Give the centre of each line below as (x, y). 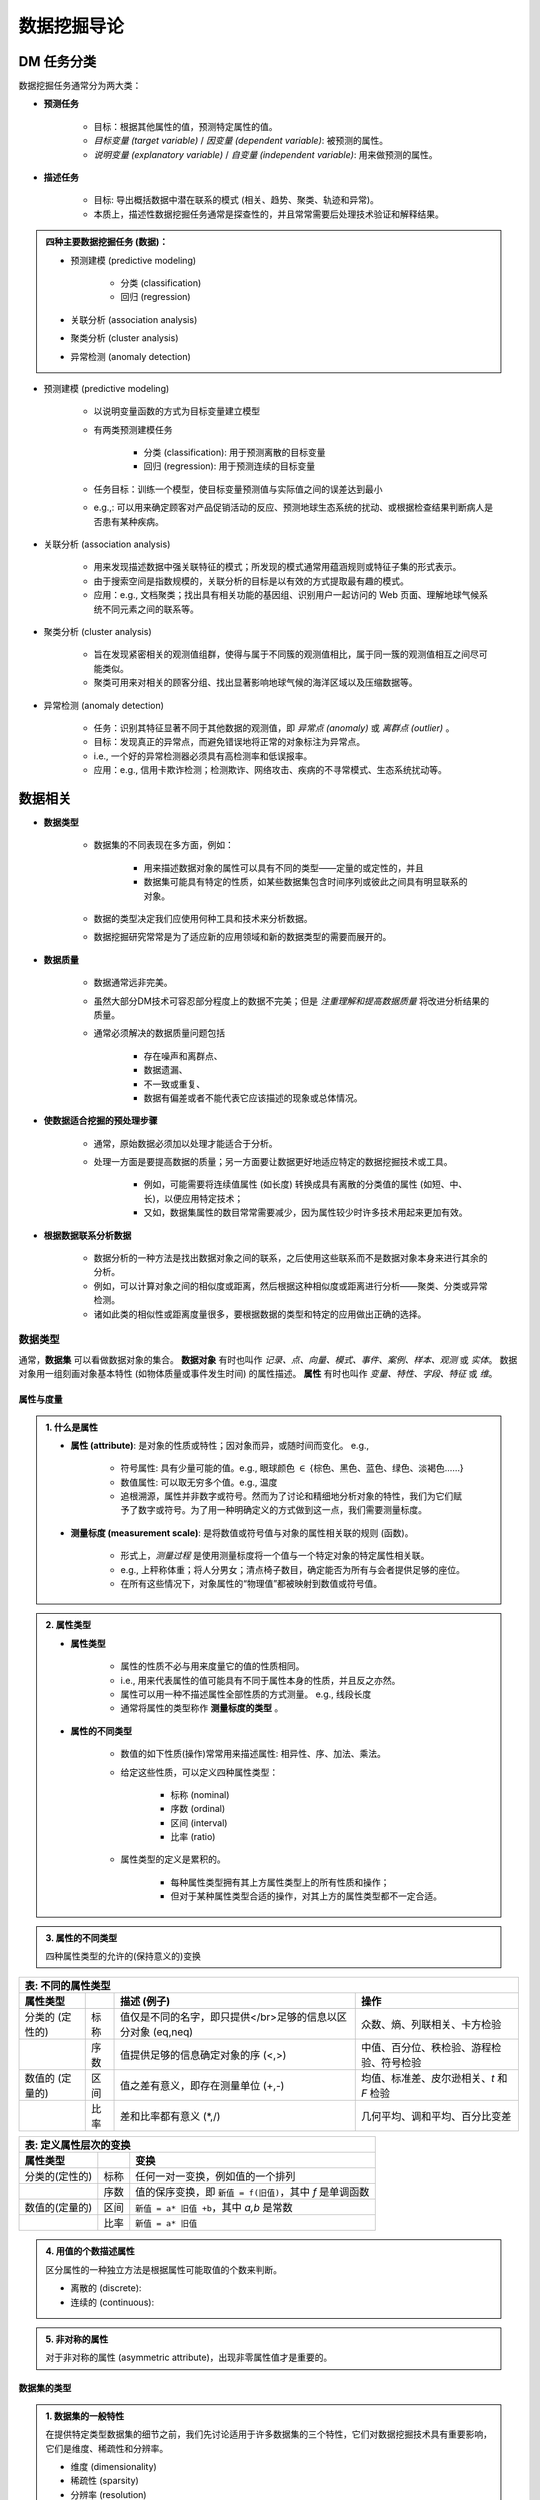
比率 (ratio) (193, 1837)
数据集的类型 (45, 2388)
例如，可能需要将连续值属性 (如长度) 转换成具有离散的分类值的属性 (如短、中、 (305, 1184)
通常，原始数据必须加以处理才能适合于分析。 (185, 1143)
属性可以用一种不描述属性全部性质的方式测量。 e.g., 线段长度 (246, 1694)
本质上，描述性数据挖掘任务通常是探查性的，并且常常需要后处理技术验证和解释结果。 (268, 214)
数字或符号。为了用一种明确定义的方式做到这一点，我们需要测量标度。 (282, 1510)
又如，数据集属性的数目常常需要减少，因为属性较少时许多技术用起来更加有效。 (305, 1212)
